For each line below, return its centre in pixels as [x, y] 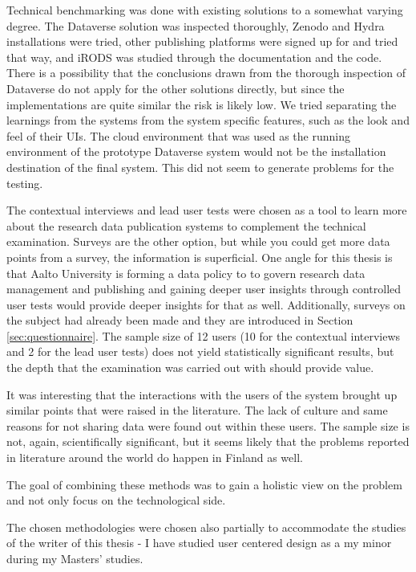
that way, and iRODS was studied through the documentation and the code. [194, 57]
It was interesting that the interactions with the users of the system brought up [202, 394]
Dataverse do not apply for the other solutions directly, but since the [176, 88]
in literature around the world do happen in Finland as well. [155, 458]
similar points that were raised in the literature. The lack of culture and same [197, 410]
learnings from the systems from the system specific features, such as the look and [208, 120]
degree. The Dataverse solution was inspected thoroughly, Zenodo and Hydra [196, 25]
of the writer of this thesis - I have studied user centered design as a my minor [199, 543]
